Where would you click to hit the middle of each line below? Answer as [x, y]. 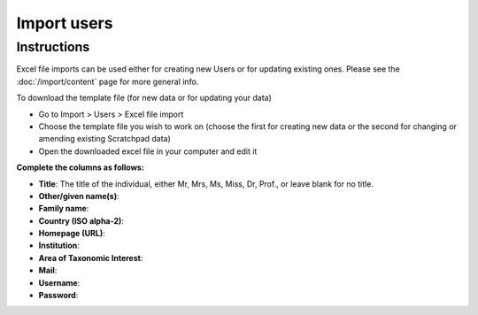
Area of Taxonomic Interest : [91, 257]
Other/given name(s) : [79, 196]
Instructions [53, 47]
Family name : [64, 209]
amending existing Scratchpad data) [105, 139]
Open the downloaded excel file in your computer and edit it [148, 151]
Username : [59, 282]
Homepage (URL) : [72, 234]
